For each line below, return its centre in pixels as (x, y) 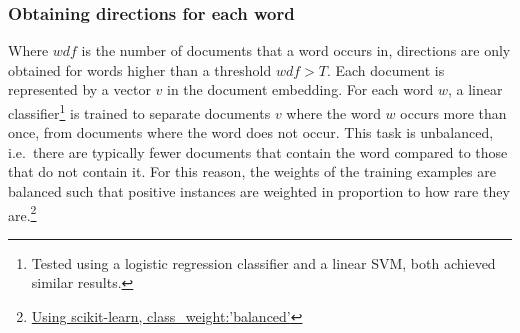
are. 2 (22, 213)
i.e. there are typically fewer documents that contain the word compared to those (258, 151)
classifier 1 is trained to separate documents (139, 111)
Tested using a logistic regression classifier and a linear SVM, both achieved (263, 262)
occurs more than (453, 112)
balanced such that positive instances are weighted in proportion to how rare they (259, 191)
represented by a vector (79, 89)
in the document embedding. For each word (300, 89)
